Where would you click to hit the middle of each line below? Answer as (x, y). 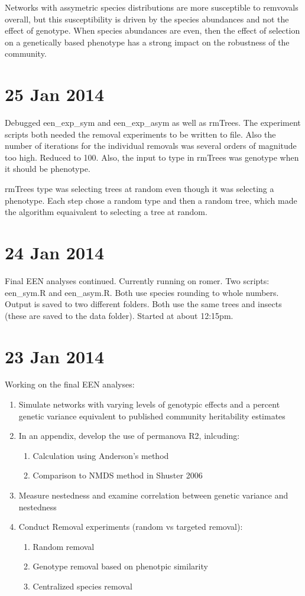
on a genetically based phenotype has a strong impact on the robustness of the (147, 42)
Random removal (64, 546)
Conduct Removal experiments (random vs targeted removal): (131, 527)
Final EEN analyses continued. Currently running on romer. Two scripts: (137, 280)
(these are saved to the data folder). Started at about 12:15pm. (119, 315)
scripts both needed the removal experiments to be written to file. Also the (140, 134)
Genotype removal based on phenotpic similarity (120, 566)
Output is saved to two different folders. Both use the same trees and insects (143, 304)
